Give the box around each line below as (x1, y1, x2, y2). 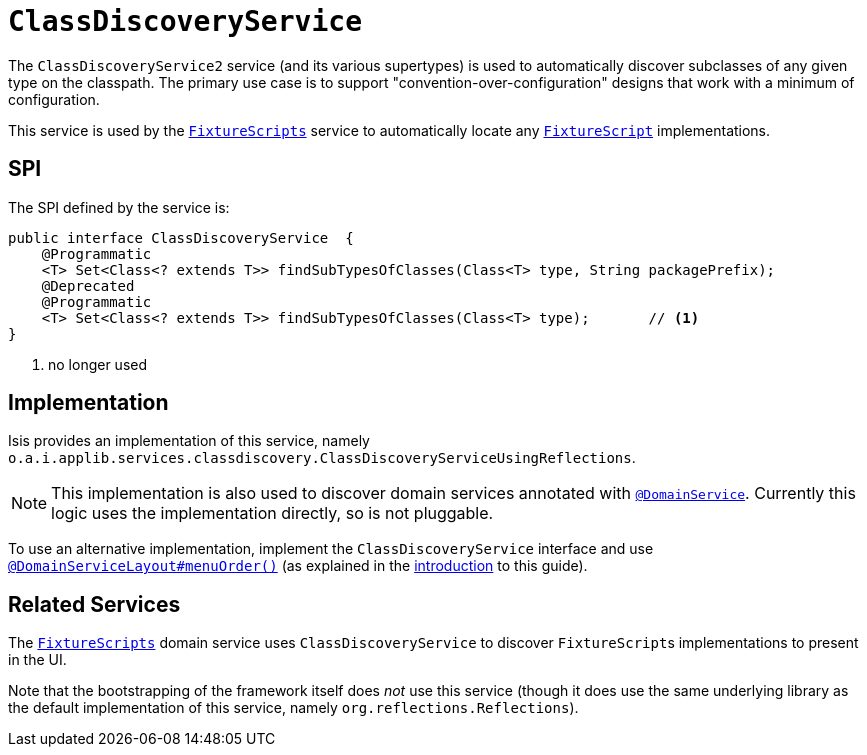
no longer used (48, 355, 148, 373)
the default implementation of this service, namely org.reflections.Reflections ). (8, 699, 579, 717)
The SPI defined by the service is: (8, 198, 230, 216)
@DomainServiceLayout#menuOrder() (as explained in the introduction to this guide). (8, 557, 588, 575)
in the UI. (8, 651, 67, 669)
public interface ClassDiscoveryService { (8, 229, 354, 246)
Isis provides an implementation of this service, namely (8, 432, 370, 450)
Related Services (8, 591, 181, 617)
